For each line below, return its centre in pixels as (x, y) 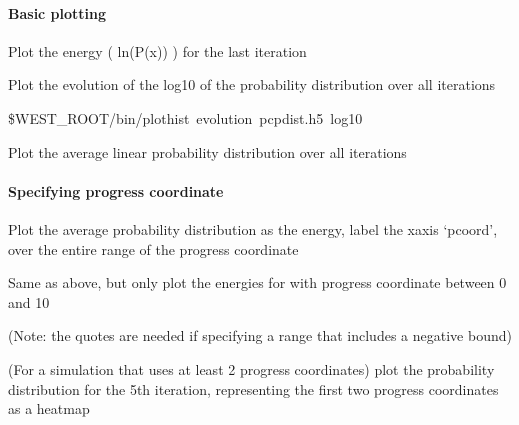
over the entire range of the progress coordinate (153, 248)
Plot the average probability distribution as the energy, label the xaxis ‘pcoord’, (253, 228)
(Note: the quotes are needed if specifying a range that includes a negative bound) (260, 335)
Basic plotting (57, 12)
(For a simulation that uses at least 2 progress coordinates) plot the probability (251, 368)
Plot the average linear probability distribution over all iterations (207, 151)
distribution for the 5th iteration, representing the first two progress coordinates (253, 388)
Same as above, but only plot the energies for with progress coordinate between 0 (257, 282)
